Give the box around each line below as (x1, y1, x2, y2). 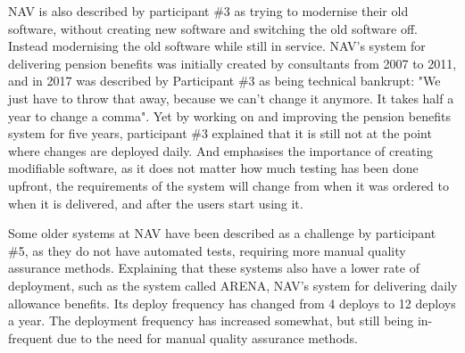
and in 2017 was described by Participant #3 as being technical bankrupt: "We (8, 71, 441, 90)
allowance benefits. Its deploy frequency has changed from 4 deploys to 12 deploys (8, 293, 456, 312)
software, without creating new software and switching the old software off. (8, 19, 418, 37)
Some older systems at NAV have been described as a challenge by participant (8, 224, 436, 242)
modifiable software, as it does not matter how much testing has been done (8, 159, 419, 177)
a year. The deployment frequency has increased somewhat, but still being (8, 311, 414, 330)
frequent (8, 328, 54, 347)
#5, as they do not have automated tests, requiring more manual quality (8, 241, 406, 259)
